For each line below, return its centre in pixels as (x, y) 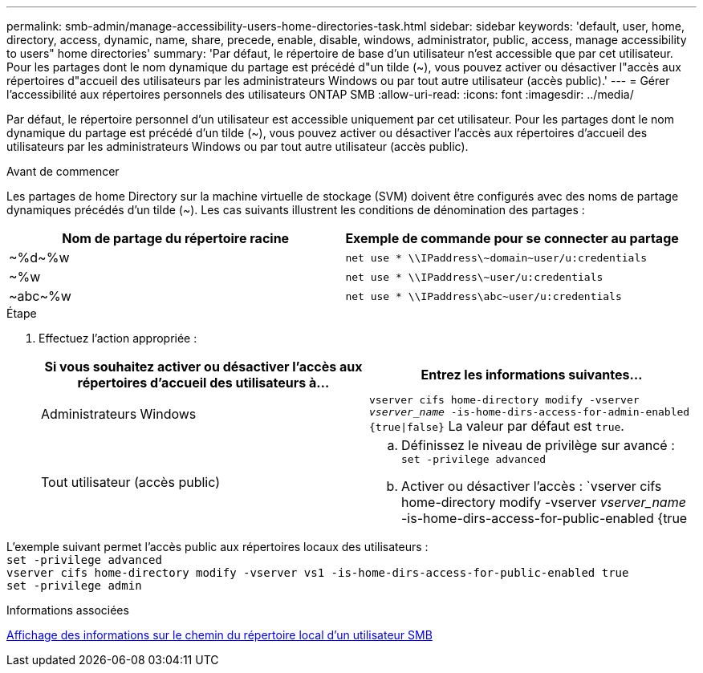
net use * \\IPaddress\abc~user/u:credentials (484, 296)
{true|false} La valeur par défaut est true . (497, 426)
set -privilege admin (74, 586)
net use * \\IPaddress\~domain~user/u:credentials (496, 257)
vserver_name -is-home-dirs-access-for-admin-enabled (530, 412)
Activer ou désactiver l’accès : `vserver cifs (532, 486)
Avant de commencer (63, 171)
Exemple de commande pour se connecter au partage (512, 238)
